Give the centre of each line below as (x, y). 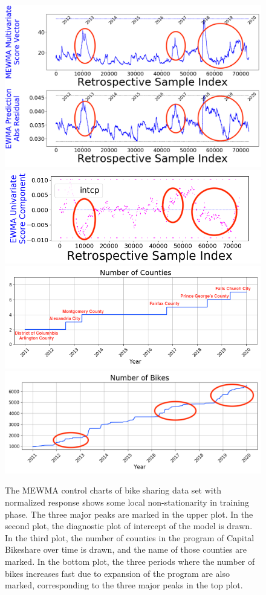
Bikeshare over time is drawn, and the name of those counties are (126, 549)
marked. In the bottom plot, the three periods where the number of (130, 561)
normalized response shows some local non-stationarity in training (127, 502)
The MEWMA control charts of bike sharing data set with (113, 490)
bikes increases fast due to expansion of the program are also (117, 573)
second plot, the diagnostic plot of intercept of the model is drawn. (129, 526)
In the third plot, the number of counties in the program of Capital (130, 537)
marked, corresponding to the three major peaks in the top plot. (124, 585)
